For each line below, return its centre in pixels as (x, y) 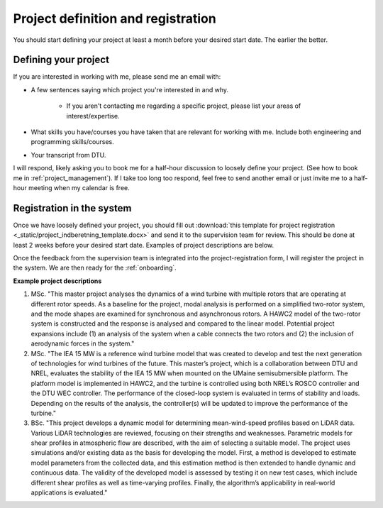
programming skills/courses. (73, 142)
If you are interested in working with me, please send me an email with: (117, 77)
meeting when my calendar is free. (79, 187)
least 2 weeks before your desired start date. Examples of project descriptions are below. (144, 245)
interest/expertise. (93, 116)
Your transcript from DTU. (68, 155)
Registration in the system (72, 208)
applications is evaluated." (69, 492)
